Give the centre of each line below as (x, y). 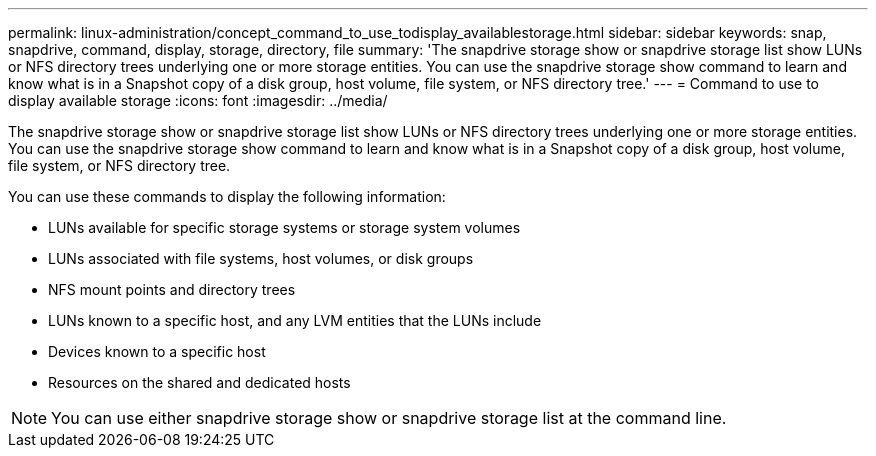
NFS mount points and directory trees (172, 289)
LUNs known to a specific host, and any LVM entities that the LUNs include (295, 320)
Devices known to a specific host (157, 351)
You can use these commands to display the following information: (227, 196)
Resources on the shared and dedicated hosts (199, 382)
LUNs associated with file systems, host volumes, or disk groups (261, 258)
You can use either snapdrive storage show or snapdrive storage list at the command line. (389, 418)
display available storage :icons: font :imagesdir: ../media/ (198, 100)
